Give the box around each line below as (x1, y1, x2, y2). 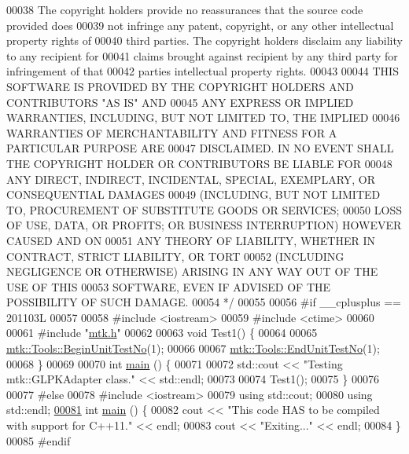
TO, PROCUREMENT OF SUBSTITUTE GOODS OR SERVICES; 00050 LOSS (6, 201, 402, 218)
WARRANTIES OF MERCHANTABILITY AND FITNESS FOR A (6, 124, 337, 141)
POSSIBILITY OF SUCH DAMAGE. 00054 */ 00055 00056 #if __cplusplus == (6, 294, 401, 310)
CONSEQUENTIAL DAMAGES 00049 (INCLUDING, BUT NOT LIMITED (6, 186, 381, 203)
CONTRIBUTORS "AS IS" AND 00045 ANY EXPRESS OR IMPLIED (6, 93, 354, 110)
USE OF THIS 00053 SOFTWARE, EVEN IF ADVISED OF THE (6, 278, 331, 295)
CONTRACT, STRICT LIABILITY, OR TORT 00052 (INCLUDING (6, 247, 345, 264)
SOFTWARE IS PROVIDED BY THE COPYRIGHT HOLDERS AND (6, 78, 354, 94)
